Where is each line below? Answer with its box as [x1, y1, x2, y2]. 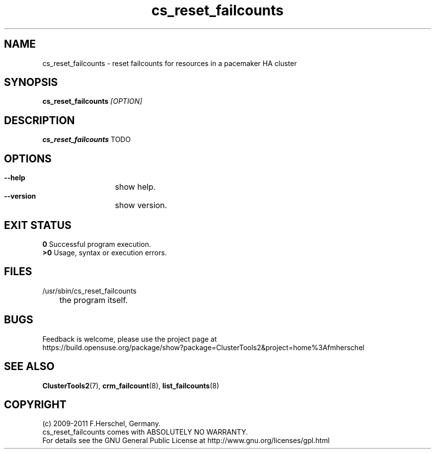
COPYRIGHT [4, 398, 67, 411]
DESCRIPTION [4, 114, 75, 127]
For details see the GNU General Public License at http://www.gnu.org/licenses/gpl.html [42, 436, 330, 445]
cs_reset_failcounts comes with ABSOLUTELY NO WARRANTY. [42, 428, 248, 437]
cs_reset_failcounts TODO [42, 135, 131, 144]
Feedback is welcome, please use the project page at [42, 334, 217, 343]
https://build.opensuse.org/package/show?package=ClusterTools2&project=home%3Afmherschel [42, 343, 364, 352]
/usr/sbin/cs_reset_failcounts [42, 286, 137, 295]
